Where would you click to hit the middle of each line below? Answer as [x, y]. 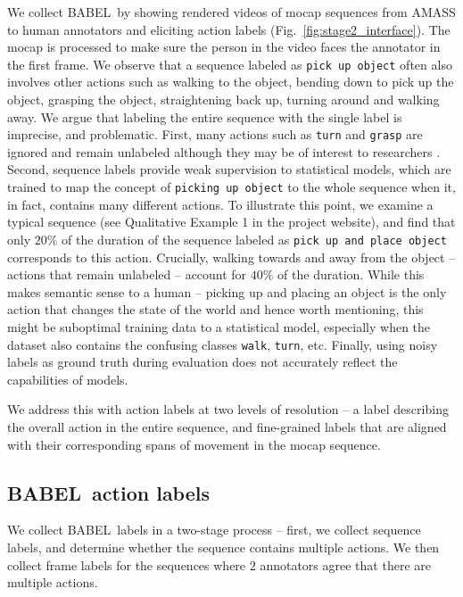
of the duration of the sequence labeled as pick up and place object [254, 239]
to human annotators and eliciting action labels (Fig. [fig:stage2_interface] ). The [229, 29]
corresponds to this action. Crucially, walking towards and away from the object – [231, 257]
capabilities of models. [68, 379]
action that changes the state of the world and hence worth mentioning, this [215, 309]
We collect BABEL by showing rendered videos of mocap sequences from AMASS [231, 12]
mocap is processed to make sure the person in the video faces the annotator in [224, 47]
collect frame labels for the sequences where [127, 564]
